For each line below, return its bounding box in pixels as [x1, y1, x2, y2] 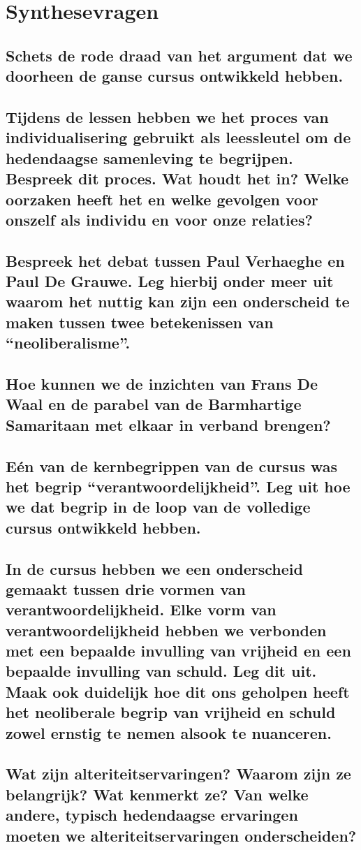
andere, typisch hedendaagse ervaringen [6, 804, 298, 826]
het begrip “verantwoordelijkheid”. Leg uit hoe [6, 475, 351, 497]
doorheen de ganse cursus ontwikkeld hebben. [6, 65, 344, 87]
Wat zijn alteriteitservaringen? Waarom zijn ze [6, 763, 351, 784]
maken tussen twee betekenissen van [6, 311, 274, 332]
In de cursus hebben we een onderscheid [6, 557, 303, 579]
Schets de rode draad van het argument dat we [6, 44, 353, 66]
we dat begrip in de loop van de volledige [6, 496, 311, 518]
